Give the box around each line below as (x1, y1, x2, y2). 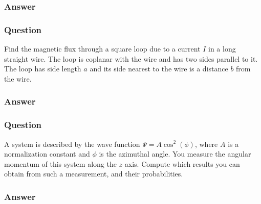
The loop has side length (4, 63, 81, 74)
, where (194, 138, 218, 149)
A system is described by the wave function (4, 138, 140, 149)
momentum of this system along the (4, 158, 117, 169)
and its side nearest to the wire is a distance (90, 63, 228, 74)
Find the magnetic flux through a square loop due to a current (4, 43, 201, 54)
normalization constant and (4, 148, 90, 159)
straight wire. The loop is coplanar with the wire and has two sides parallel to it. (4, 53, 258, 64)
